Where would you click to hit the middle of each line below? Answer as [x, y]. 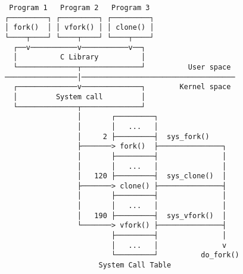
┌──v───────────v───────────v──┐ [80, 47]
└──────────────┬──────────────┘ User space [122, 67]
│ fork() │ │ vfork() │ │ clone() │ [80, 28]
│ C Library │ [80, 57]
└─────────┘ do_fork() [175, 255]
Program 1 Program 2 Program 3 [80, 8]
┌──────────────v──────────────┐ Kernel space [122, 87]
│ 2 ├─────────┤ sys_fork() [143, 136]
